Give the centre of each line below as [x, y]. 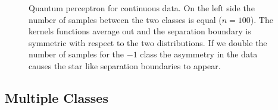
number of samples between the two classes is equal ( [125, 19]
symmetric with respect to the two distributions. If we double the [148, 42]
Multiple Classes [57, 97]
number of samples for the [76, 54]
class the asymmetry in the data [199, 54]
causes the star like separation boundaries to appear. [125, 65]
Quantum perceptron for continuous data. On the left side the [142, 8]
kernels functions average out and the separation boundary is [140, 31]
